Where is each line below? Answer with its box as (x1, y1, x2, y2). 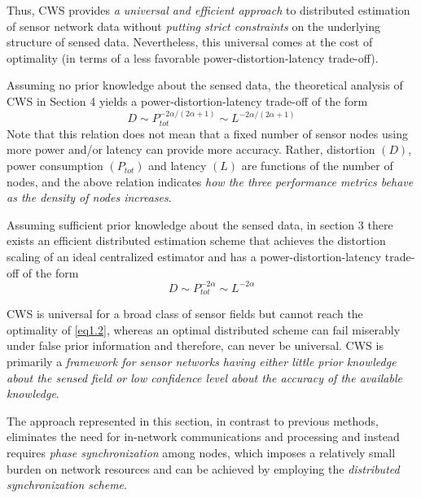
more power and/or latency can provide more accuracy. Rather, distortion (7, 141, 375, 158)
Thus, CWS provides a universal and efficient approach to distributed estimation (7, 2, 410, 18)
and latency (148, 157, 207, 174)
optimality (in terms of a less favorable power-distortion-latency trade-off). (7, 49, 379, 66)
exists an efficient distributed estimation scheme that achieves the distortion (7, 232, 386, 249)
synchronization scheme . (7, 476, 127, 493)
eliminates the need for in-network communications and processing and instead (7, 428, 400, 445)
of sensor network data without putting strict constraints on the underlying (7, 17, 380, 34)
